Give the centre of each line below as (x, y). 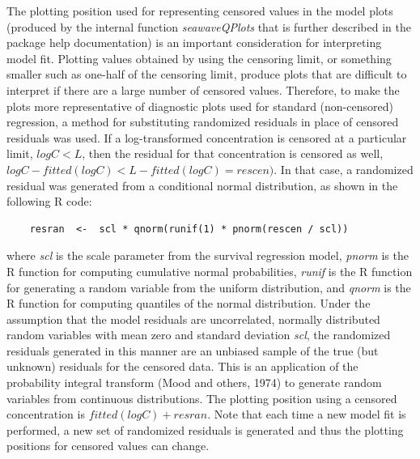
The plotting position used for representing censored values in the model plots (200, 11)
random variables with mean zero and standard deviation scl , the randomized (199, 335)
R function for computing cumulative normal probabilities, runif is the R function (210, 271)
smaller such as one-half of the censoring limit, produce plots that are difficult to (207, 74)
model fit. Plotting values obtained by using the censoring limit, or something (199, 58)
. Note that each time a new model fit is (307, 414)
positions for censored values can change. (108, 446)
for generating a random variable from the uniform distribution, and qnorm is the (209, 287)
